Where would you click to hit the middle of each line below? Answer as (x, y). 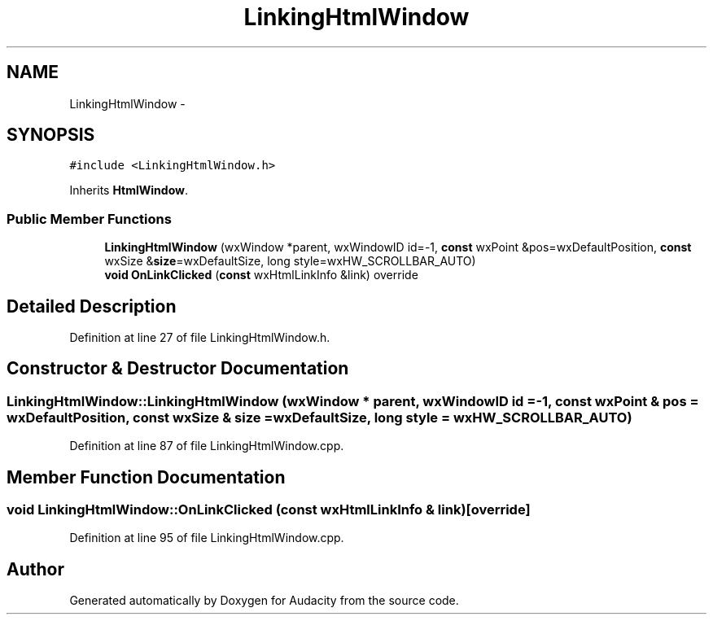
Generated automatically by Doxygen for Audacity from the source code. (264, 601)
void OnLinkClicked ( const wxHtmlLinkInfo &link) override (261, 275)
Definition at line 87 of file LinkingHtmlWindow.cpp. (207, 446)
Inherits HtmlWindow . (129, 190)
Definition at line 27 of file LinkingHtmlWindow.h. (200, 338)
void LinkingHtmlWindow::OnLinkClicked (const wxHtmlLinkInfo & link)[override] (269, 510)
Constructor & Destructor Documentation (178, 369)
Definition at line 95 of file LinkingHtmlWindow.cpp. (207, 538)
